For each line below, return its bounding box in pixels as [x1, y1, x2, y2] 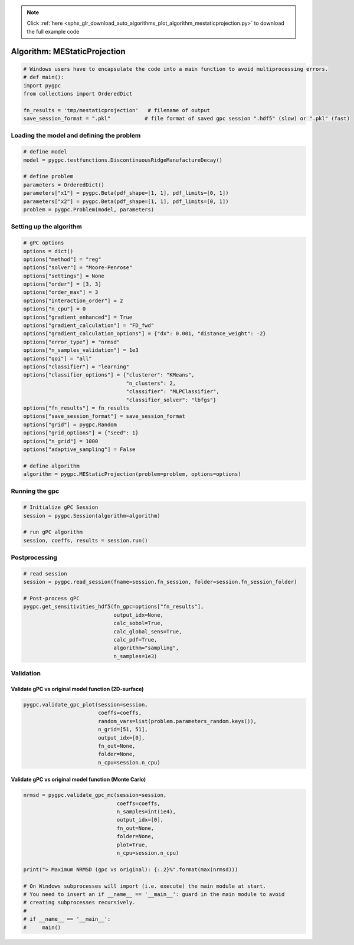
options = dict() [23, 248, 74, 254]
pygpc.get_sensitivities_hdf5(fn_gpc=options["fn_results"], [23, 603, 204, 610]
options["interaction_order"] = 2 [23, 297, 123, 304]
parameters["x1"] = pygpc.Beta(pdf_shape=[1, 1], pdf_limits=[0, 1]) [23, 189, 229, 197]
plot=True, [116, 841, 148, 848]
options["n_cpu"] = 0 [23, 306, 86, 312]
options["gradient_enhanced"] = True [23, 313, 133, 321]
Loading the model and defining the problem [11, 132, 141, 140]
